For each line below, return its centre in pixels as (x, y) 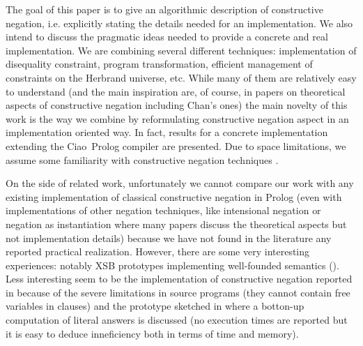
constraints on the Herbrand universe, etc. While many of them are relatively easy (181, 77)
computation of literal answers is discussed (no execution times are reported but (177, 320)
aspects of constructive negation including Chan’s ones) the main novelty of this (177, 105)
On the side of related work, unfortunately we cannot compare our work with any (180, 183)
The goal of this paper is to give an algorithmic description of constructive (164, 9)
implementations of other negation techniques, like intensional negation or (163, 210)
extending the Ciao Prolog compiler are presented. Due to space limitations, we (176, 145)
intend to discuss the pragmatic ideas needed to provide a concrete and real (167, 37)
